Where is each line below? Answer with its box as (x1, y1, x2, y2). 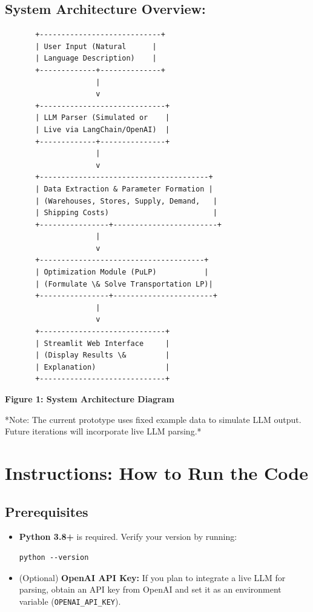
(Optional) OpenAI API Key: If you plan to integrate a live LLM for (19, 571, 286, 584)
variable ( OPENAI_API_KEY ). (19, 594, 121, 607)
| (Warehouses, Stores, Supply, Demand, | (35, 196, 217, 205)
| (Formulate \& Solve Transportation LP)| (35, 279, 213, 288)
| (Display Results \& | (35, 351, 170, 360)
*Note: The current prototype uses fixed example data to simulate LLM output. (5, 413, 301, 425)
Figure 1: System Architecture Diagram (5, 393, 174, 405)
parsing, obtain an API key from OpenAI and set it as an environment (19, 583, 282, 596)
